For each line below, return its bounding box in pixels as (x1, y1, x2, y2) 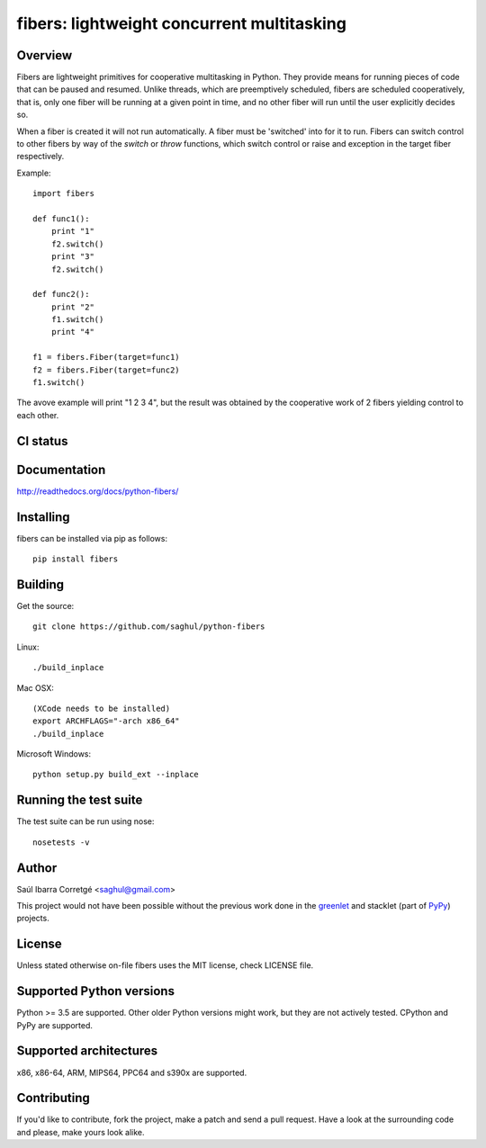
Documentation (16, 462, 106, 477)
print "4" (50, 327, 94, 337)
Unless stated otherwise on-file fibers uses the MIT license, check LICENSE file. (16, 960, 314, 971)
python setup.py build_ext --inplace (32, 769, 200, 780)
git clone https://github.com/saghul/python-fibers (32, 622, 265, 632)
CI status (16, 433, 68, 449)
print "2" (50, 301, 94, 312)
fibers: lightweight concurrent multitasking (16, 13, 346, 33)
